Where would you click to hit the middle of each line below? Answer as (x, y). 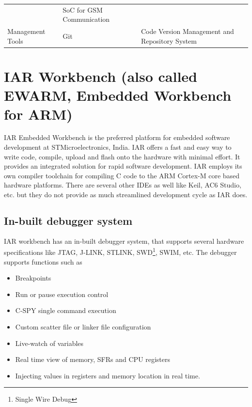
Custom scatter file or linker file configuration (83, 326)
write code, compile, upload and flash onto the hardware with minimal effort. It (122, 156)
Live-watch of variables (49, 343)
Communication (86, 19)
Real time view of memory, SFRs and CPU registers (93, 359)
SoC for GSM (83, 9)
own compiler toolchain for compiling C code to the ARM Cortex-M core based (122, 175)
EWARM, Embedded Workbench (118, 95)
